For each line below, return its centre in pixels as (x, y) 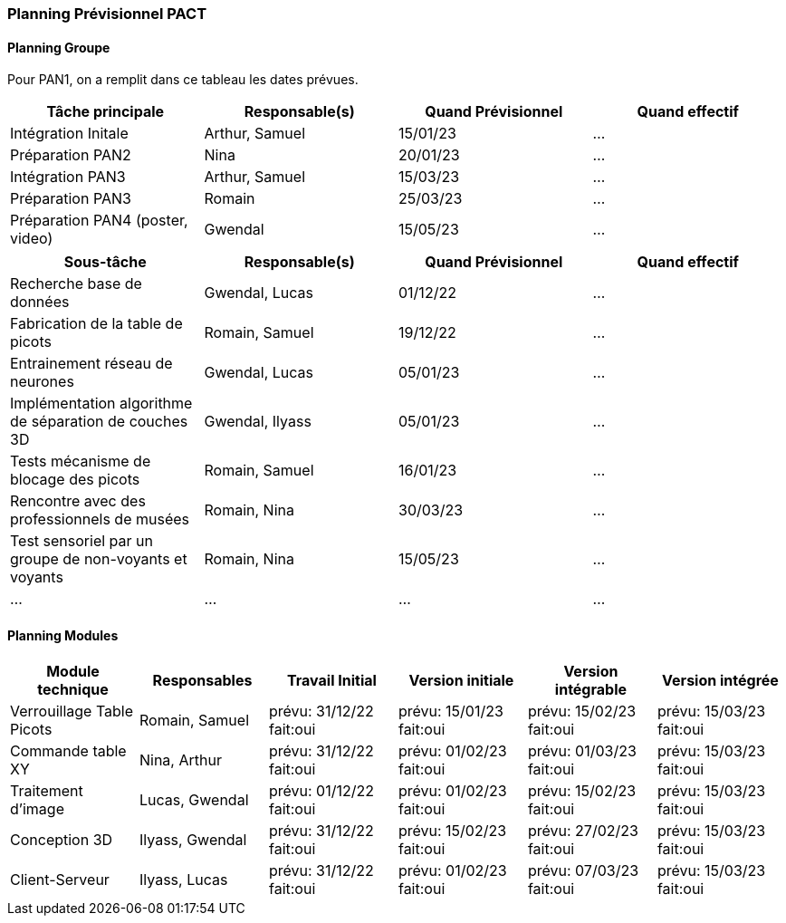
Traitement (47, 791)
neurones (42, 382)
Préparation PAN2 (71, 155)
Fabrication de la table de (96, 324)
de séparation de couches (99, 422)
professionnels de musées (100, 519)
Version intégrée (720, 681)
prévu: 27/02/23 (583, 831)
